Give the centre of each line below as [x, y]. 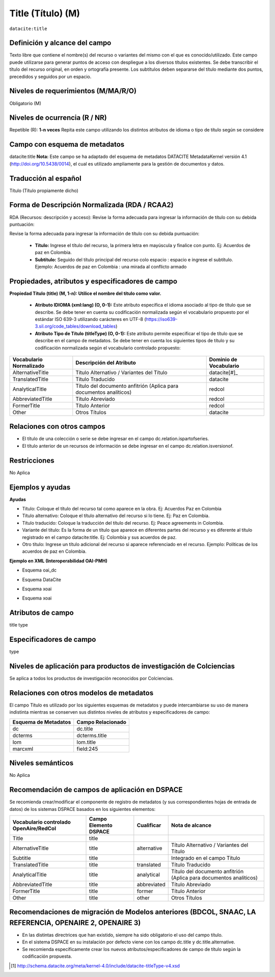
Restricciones [32, 460]
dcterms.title [92, 735]
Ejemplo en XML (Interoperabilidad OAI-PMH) [59, 561]
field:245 [87, 749]
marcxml [23, 749]
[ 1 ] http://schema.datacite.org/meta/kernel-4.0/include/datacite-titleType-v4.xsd [95, 966]
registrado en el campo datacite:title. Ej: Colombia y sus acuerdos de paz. [99, 537]
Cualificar [149, 825]
